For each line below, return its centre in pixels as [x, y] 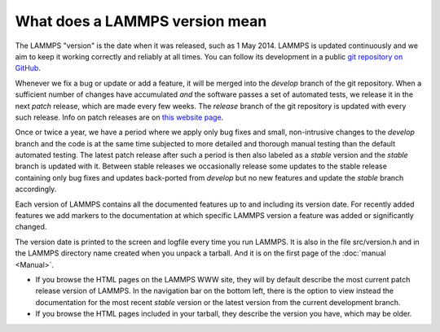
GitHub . [28, 68]
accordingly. [36, 189]
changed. [31, 227]
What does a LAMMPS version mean [141, 21]
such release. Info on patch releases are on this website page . [119, 117]
